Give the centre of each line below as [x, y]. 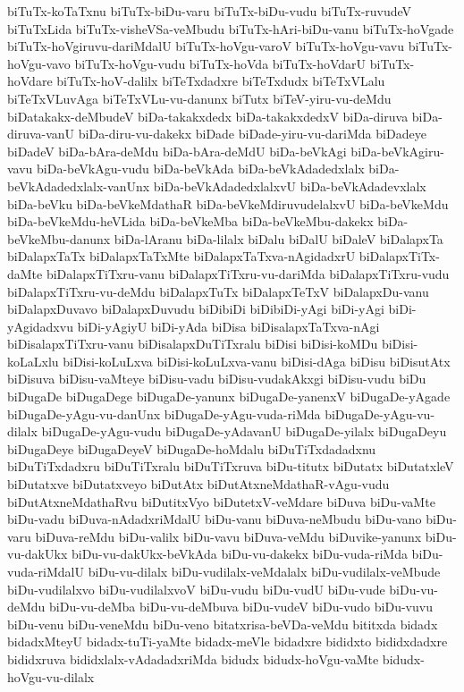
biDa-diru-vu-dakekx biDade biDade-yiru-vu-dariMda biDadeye [252, 134]
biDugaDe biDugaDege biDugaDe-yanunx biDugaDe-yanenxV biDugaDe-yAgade [229, 397]
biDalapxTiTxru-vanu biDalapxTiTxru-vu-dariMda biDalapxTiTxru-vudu [248, 273]
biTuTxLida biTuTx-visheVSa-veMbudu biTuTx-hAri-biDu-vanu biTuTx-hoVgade [231, 28]
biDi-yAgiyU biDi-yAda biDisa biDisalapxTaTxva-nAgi [228, 326]
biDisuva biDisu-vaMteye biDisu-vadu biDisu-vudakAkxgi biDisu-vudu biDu [217, 379]
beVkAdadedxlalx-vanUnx [79, 186]
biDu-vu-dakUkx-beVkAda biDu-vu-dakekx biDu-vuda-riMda [239, 554]
